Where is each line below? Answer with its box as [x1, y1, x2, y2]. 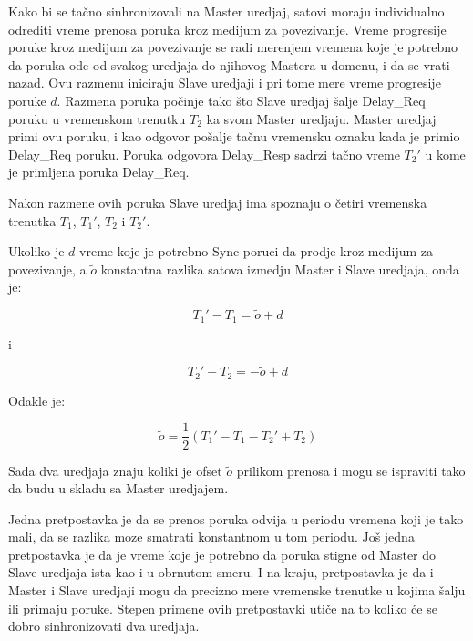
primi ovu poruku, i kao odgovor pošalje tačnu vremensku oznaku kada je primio [8, 127, 460, 146]
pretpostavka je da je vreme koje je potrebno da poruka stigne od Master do [8, 544, 437, 563]
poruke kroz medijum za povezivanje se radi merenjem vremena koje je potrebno [8, 37, 458, 57]
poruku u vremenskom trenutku [8, 109, 186, 128]
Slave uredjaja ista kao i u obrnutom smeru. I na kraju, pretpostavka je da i [8, 563, 434, 582]
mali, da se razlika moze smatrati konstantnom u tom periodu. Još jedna [8, 527, 415, 546]
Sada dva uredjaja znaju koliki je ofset [8, 460, 222, 480]
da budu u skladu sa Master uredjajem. [8, 479, 229, 498]
